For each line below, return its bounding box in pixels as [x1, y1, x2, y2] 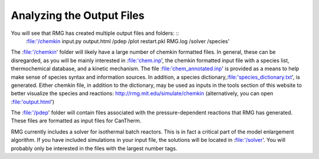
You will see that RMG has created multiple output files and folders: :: [11, 30, 180, 37]
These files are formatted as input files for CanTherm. [11, 117, 142, 124]
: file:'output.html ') [11, 98, 54, 105]
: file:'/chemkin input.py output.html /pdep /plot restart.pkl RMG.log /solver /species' [25, 37, 230, 44]
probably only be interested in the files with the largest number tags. [11, 145, 177, 152]
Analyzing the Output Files [11, 9, 145, 22]
